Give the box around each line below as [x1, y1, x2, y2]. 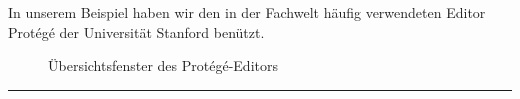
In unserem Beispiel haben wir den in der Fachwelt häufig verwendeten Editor [8, 2, 486, 22]
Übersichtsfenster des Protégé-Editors [48, 55, 278, 76]
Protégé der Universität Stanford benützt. [8, 21, 265, 42]
